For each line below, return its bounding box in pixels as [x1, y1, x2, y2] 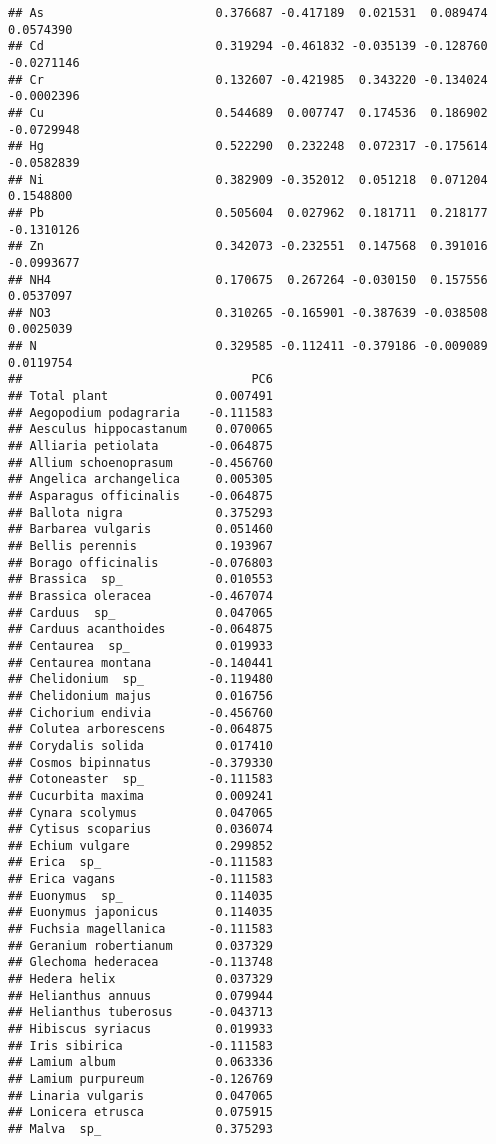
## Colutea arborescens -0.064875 [8, 722, 273, 737]
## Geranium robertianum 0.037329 [8, 938, 273, 953]
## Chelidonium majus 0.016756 [8, 688, 273, 703]
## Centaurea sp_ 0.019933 [8, 638, 273, 653]
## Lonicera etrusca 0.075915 [8, 1105, 273, 1120]
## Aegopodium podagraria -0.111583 [8, 405, 273, 420]
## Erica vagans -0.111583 [8, 872, 273, 887]
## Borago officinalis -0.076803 [8, 555, 273, 570]
